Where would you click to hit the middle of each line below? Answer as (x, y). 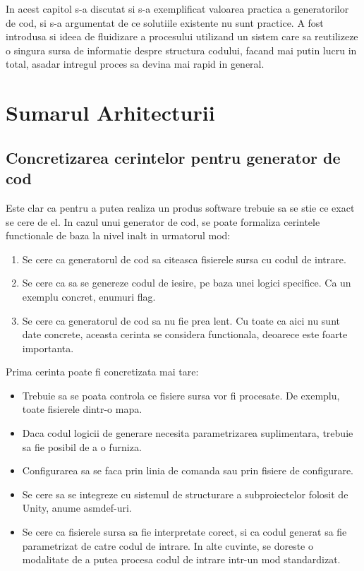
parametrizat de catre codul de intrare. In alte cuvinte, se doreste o (168, 545)
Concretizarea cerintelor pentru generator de (173, 157)
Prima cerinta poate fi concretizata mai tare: (102, 372)
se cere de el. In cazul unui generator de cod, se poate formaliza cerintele (163, 221)
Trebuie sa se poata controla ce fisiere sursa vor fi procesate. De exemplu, (181, 395)
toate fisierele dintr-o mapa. (82, 409)
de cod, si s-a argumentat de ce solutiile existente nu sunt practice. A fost (165, 22)
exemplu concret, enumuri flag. (89, 296)
